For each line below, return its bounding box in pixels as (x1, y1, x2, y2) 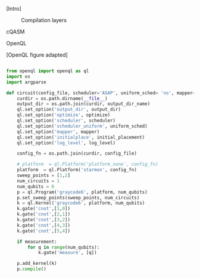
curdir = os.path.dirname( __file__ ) (17, 95, 108, 101)
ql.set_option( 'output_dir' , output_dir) (17, 107, 121, 113)
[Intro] (6, 5, 22, 12)
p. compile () (17, 266, 46, 272)
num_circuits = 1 (17, 178, 60, 184)
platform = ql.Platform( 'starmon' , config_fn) (17, 167, 137, 173)
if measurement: (17, 239, 58, 245)
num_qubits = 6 (17, 183, 55, 190)
